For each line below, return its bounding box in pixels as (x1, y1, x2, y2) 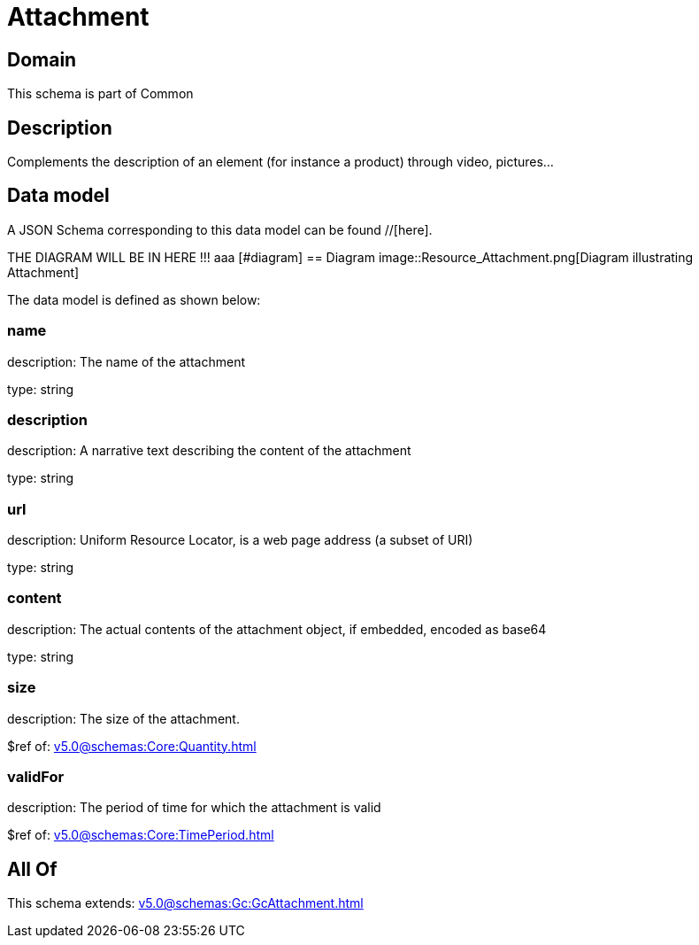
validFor (7, 767, 65, 786)
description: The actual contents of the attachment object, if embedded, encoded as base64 (7, 621, 547, 637)
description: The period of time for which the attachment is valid (7, 800, 381, 816)
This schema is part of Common (7, 86, 194, 102)
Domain (7, 48, 77, 71)
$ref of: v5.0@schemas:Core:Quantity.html (7, 738, 257, 754)
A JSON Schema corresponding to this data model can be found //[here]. (7, 221, 433, 237)
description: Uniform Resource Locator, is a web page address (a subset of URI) (7, 532, 473, 548)
